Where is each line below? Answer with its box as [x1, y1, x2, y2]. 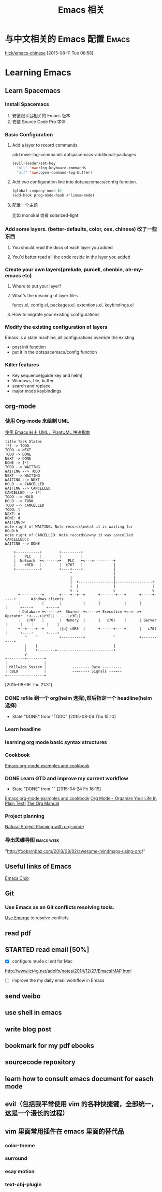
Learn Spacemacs [5, 86, 61, 95]
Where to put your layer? [12, 283, 62, 289]
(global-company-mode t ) [12, 188, 62, 193]
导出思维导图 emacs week [5, 837, 59, 844]
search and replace [12, 383, 51, 389]
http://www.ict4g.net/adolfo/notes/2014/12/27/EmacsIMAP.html [5, 968, 132, 974]
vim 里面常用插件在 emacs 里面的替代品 [5, 1127, 124, 1136]
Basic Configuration [5, 131, 53, 138]
